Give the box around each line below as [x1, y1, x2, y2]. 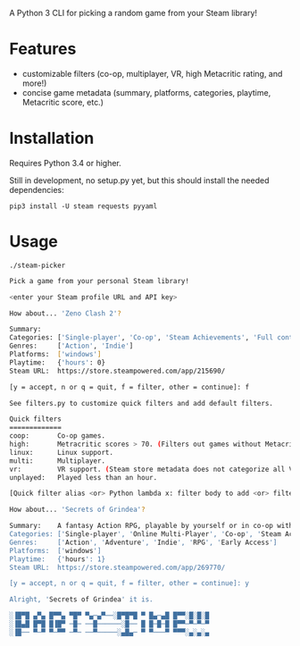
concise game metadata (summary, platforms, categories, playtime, [21, 87, 271, 97]
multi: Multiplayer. [9, 456, 105, 466]
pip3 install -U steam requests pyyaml [9, 201, 158, 211]
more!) [21, 78, 47, 88]
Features [9, 39, 77, 59]
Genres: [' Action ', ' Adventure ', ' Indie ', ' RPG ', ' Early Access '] [9, 538, 278, 547]
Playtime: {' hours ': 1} [9, 554, 105, 564]
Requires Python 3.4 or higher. [9, 157, 122, 168]
